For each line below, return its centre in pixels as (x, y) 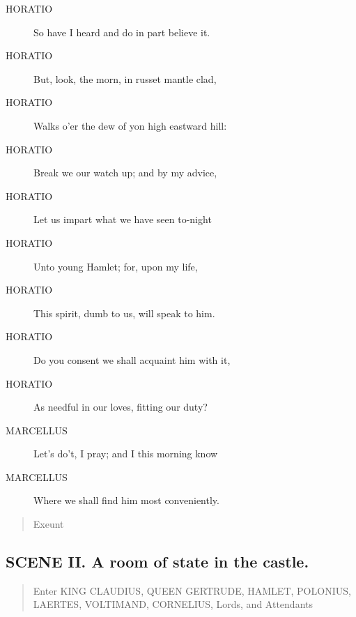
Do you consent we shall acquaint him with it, (132, 359)
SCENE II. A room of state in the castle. (157, 562)
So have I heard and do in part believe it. (122, 32)
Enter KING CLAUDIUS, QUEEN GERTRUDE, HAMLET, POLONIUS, (192, 590)
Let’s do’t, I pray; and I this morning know (126, 454)
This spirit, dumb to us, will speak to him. (124, 313)
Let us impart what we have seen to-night (123, 219)
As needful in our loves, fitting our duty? (121, 407)
